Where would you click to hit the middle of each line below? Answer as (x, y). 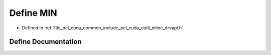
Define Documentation (45, 42)
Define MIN (33, 13)
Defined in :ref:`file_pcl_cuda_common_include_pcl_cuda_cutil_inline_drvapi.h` (102, 28)
